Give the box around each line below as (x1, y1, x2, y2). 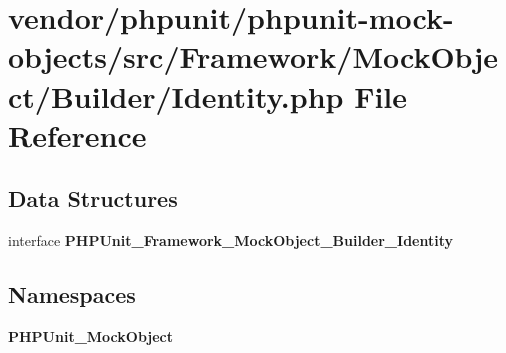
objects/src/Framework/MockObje (8, 36, 498, 77)
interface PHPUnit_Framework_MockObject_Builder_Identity (8, 230, 453, 251)
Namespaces (8, 279, 136, 310)
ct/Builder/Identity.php (8, 75, 344, 116)
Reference (8, 114, 147, 155)
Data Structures (8, 183, 178, 214)
